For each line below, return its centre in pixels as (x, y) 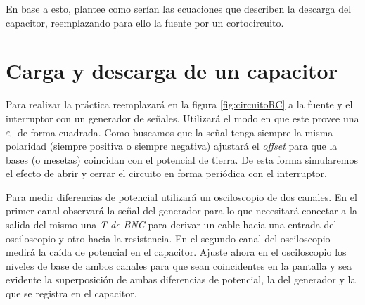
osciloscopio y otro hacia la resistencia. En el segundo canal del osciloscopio (168, 238)
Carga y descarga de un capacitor (172, 71)
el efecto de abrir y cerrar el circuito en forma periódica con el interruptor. (166, 173)
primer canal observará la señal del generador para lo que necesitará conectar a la (181, 210)
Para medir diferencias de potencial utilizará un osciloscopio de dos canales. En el (181, 196)
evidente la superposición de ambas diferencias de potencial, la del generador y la (181, 279)
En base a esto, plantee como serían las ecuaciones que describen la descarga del (179, 8)
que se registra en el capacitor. (71, 293)
